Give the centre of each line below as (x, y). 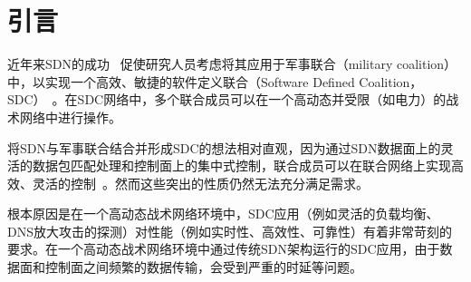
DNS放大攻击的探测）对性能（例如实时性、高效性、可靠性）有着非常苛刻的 (230, 231)
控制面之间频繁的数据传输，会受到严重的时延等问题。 (203, 267)
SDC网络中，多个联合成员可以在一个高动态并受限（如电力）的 (262, 99)
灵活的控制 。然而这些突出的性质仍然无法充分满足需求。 (200, 183)
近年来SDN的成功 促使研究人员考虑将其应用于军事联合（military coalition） (232, 64)
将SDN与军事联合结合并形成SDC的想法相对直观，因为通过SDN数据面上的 (224, 147)
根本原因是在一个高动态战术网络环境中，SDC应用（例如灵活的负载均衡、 (223, 214)
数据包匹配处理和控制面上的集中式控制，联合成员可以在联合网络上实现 (241, 165)
